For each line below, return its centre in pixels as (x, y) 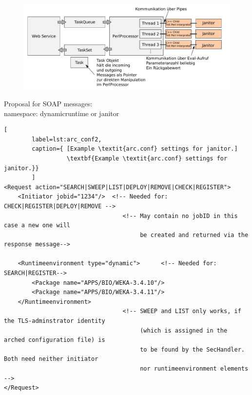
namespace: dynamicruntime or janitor (62, 113)
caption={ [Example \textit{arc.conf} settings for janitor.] (135, 149)
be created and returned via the (194, 235)
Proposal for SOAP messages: (48, 103)
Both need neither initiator (51, 359)
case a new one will (37, 226)
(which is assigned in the (184, 330)
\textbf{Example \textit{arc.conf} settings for (147, 158)
